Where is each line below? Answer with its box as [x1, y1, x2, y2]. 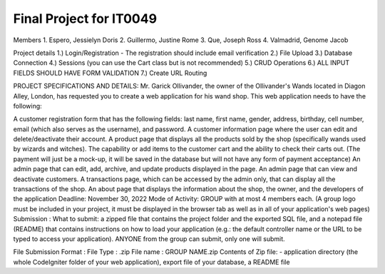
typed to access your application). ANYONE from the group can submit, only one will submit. [13, 234, 285, 243]
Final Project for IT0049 [13, 11, 157, 26]
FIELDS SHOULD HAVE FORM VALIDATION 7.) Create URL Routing [13, 68, 207, 77]
